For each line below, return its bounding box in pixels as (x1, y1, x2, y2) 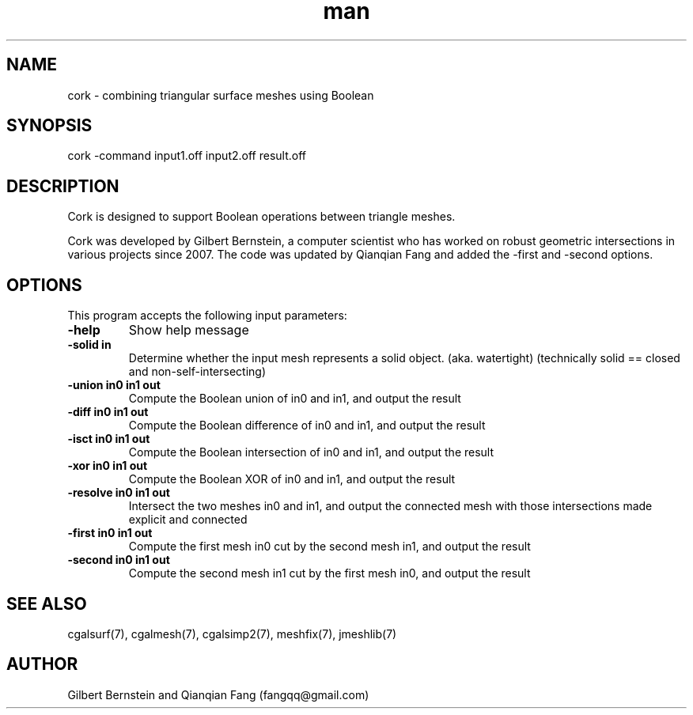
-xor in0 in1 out (67, 459, 148, 473)
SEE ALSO (6, 593, 87, 614)
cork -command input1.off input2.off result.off (67, 149, 306, 163)
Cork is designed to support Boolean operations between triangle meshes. (67, 210, 456, 224)
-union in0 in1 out (67, 378, 161, 392)
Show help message (128, 322, 249, 339)
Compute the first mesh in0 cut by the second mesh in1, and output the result (128, 539, 531, 554)
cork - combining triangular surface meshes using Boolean (67, 88, 374, 102)
